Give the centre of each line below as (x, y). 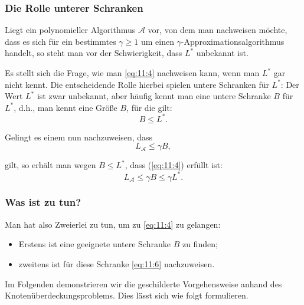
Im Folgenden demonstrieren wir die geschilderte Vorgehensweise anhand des (143, 283)
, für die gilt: (149, 107)
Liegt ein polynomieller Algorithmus (70, 30)
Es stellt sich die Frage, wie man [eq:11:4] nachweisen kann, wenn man (132, 73)
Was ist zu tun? (43, 202)
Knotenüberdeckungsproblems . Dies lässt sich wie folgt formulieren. (127, 295)
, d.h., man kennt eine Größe (66, 107)
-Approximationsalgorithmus (233, 41)
